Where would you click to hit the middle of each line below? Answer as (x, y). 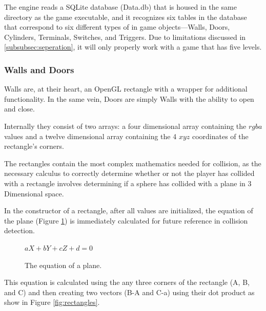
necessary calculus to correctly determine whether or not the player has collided (129, 173)
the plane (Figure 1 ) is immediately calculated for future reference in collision (126, 220)
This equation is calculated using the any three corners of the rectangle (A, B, (127, 282)
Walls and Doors (39, 69)
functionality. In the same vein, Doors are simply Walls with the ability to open (129, 98)
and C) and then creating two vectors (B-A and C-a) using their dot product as (129, 292)
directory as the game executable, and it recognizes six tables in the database (126, 17)
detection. (19, 230)
